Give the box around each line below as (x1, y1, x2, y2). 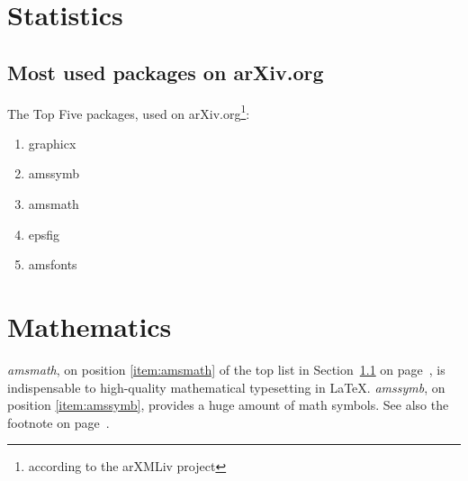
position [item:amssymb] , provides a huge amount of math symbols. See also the (7, 395, 449, 414)
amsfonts (28, 255, 77, 274)
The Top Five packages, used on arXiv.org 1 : (7, 101, 250, 123)
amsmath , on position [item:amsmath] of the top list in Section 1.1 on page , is (7, 359, 445, 378)
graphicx (28, 133, 76, 152)
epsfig (28, 224, 60, 243)
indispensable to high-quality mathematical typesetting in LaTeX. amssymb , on (7, 377, 445, 396)
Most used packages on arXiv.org (7, 58, 324, 86)
